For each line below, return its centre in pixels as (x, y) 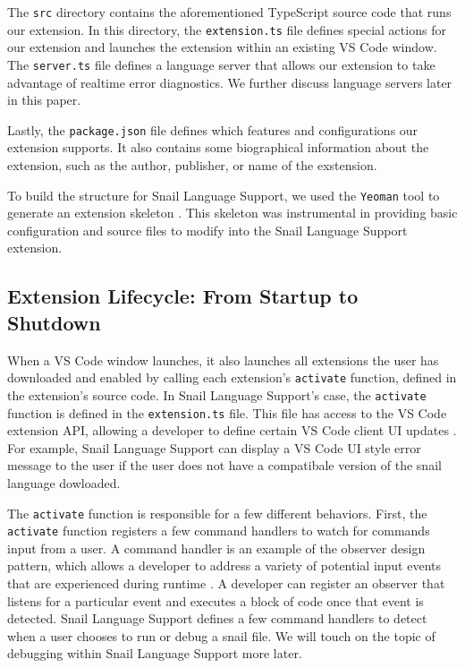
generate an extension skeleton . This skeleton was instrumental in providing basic (232, 213)
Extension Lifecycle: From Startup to (183, 296)
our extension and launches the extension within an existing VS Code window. (222, 47)
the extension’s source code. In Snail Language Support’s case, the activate (217, 394)
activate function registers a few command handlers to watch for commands (219, 531)
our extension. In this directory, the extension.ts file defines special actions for (227, 29)
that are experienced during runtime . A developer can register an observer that (226, 583)
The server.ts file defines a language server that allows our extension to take (221, 64)
